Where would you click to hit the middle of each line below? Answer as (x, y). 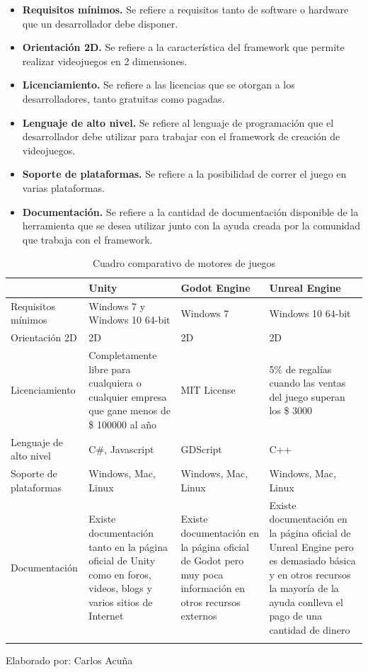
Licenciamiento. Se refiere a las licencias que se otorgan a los (159, 85)
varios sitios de (121, 602)
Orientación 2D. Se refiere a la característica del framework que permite (183, 47)
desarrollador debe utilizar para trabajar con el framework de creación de (181, 136)
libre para (110, 369)
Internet (106, 616)
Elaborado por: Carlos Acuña (69, 660)
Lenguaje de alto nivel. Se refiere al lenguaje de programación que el (178, 122)
